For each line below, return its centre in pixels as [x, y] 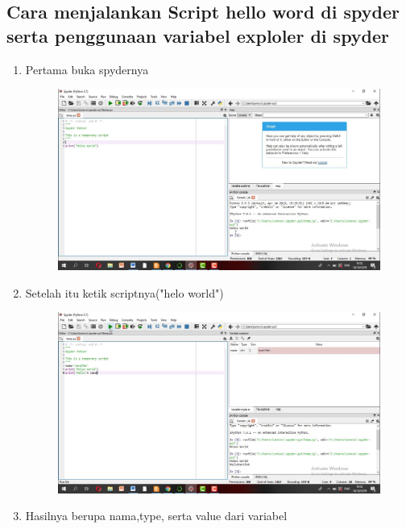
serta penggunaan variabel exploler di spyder [198, 35]
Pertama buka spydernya [87, 69]
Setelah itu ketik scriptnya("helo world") [124, 292]
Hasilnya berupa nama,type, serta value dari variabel [156, 516]
